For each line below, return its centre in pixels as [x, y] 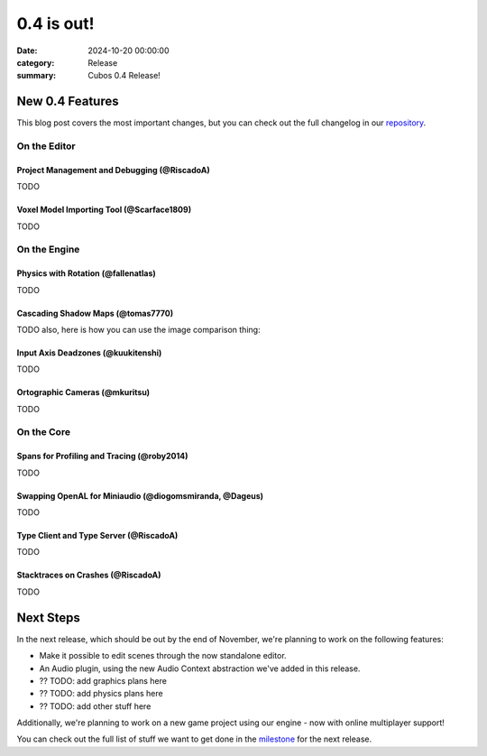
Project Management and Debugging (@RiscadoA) [114, 170]
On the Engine [48, 250]
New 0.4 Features [68, 101]
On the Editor [46, 146]
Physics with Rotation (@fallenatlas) [87, 273]
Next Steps [48, 618]
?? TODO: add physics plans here [101, 694]
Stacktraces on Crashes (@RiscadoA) [89, 575]
